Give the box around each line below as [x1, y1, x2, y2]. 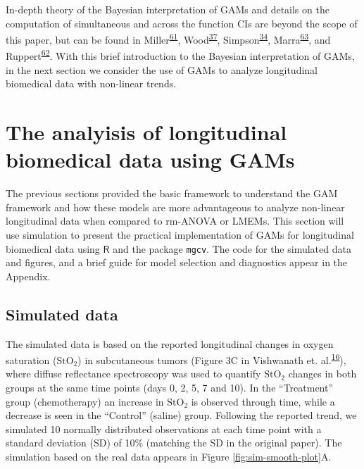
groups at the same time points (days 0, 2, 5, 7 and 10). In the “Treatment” [6, 380, 334, 395]
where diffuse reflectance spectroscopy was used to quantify [6, 366, 261, 381]
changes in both [288, 366, 357, 381]
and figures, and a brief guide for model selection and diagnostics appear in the [6, 255, 348, 270]
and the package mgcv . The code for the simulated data [113, 241, 351, 256]
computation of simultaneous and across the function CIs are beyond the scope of [6, 15, 358, 30]
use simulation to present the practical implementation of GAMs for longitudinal [6, 227, 354, 242]
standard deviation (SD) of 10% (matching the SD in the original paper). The [6, 435, 342, 450]
